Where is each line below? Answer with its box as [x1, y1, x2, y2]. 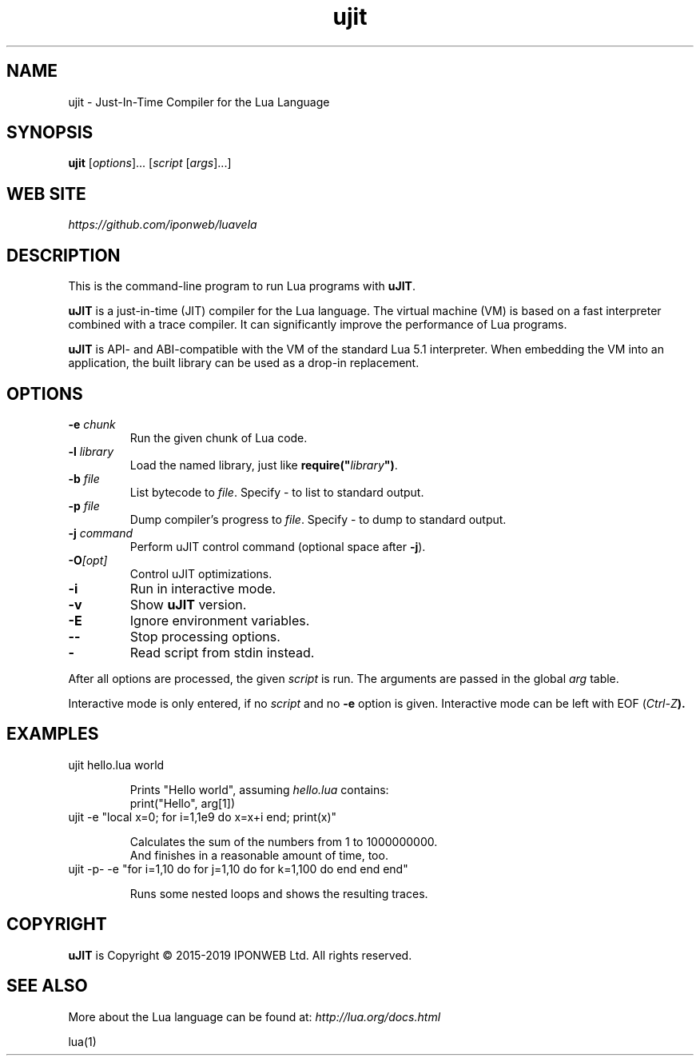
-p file [68, 498, 100, 513]
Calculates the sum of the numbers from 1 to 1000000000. [129, 834, 438, 848]
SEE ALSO [6, 976, 88, 996]
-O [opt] [68, 553, 108, 567]
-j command [68, 525, 133, 540]
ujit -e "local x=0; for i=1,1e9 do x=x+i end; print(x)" [68, 809, 337, 824]
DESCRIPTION [6, 245, 121, 265]
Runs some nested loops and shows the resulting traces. [129, 886, 428, 900]
